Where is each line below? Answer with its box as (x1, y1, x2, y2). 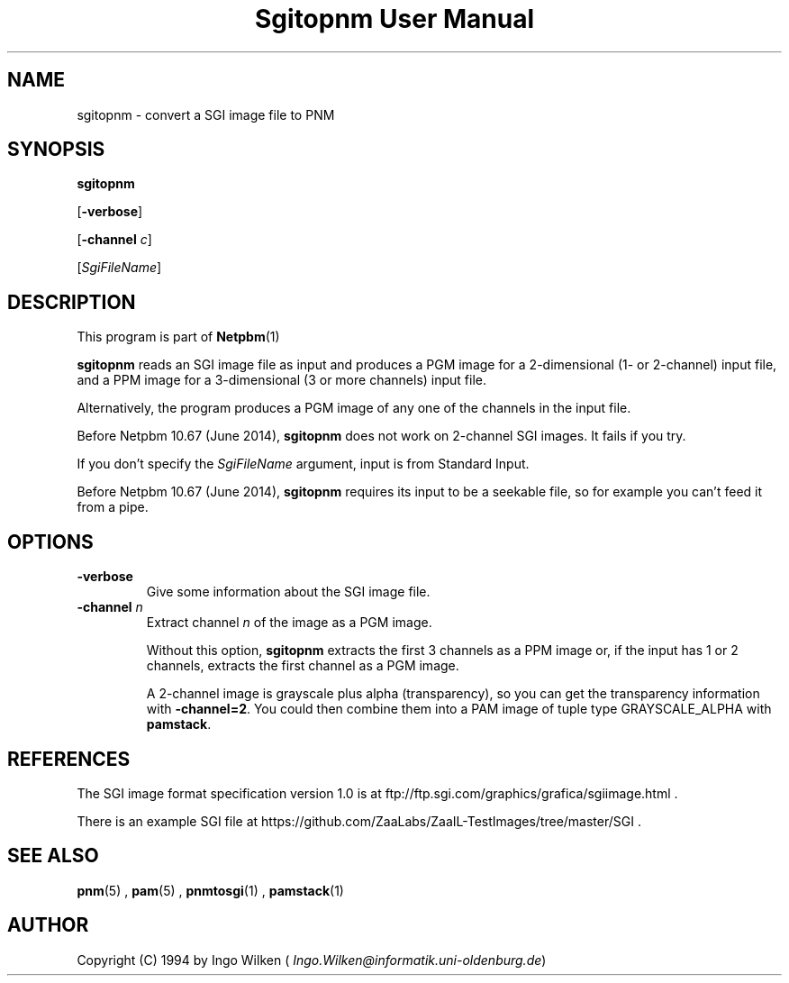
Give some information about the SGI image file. (146, 584, 431, 600)
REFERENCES (7, 747, 131, 770)
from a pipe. (77, 499, 149, 515)
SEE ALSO (7, 844, 99, 868)
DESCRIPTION (7, 290, 136, 314)
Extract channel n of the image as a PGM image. (146, 614, 432, 631)
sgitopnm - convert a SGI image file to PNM (77, 106, 335, 123)
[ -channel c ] (77, 232, 152, 248)
